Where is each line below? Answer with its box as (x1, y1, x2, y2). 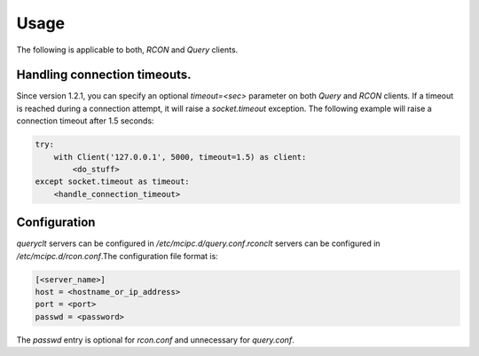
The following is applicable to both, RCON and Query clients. (16, 44, 239, 55)
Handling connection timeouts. (16, 67, 192, 83)
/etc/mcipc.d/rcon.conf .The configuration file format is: (16, 250, 219, 261)
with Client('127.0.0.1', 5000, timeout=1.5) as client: (53, 152, 307, 162)
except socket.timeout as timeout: (35, 177, 190, 186)
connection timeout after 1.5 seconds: (16, 115, 154, 126)
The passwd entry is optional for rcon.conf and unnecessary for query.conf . (16, 334, 294, 345)
